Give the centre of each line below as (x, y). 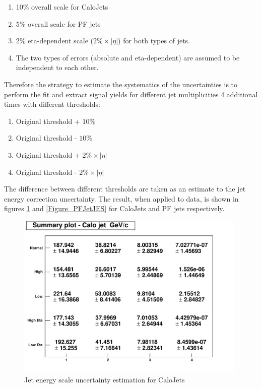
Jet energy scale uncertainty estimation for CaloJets (105, 379)
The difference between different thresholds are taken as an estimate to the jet (125, 189)
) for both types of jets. (154, 41)
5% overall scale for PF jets (58, 23)
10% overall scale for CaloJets (62, 7)
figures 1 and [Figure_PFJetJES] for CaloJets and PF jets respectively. (114, 208)
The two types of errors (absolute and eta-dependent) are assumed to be (128, 57)
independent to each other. (57, 67)
